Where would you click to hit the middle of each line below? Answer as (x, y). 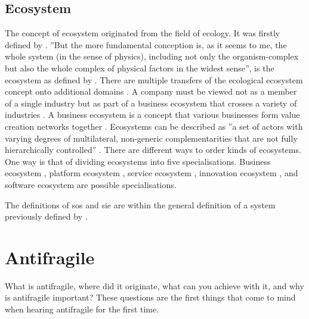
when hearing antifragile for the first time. (82, 309)
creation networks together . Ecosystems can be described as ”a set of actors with (154, 126)
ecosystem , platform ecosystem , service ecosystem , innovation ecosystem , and (152, 173)
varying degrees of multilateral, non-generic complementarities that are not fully (151, 138)
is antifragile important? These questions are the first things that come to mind (150, 297)
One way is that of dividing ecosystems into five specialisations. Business (138, 161)
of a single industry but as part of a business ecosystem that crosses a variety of (151, 103)
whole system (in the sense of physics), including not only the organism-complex (152, 56)
